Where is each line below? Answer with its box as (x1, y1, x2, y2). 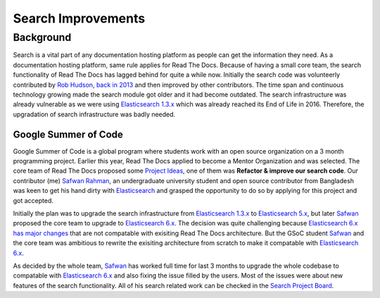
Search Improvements (13, 11, 146, 26)
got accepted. (13, 196, 54, 204)
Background (13, 31, 72, 44)
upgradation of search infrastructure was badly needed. (13, 110, 176, 118)
